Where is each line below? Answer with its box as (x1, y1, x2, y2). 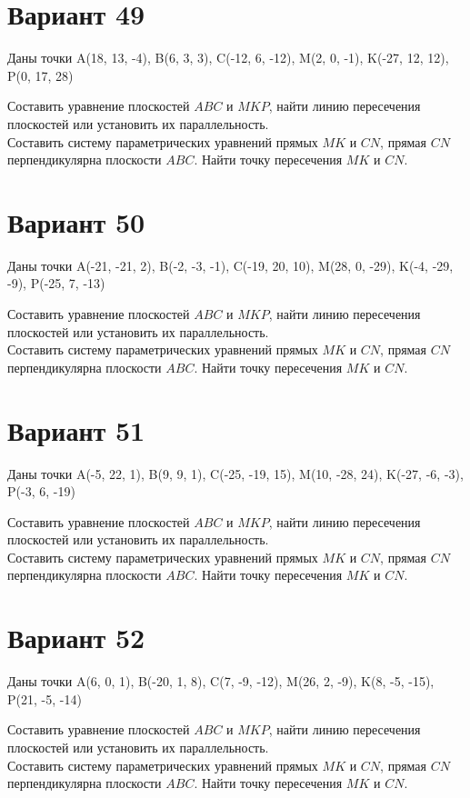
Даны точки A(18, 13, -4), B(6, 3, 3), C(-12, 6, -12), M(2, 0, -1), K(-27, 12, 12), (7, 48, 449, 67)
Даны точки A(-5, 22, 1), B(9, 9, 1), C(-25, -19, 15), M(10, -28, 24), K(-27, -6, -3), (7, 464, 464, 483)
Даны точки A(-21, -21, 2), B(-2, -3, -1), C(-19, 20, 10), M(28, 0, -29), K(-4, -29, (7, 255, 454, 274)
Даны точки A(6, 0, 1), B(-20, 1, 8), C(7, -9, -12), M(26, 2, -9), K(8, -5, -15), (7, 672, 435, 691)
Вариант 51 (7, 411, 145, 448)
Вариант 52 (7, 619, 145, 656)
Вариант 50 (7, 203, 145, 240)
